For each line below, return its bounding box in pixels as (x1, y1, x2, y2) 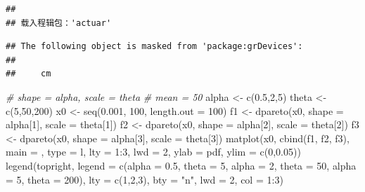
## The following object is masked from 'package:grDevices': (6, 41, 303, 52)
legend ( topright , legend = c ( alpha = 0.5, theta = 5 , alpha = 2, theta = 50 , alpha (6, 158, 357, 172)
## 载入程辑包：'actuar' (6, 18, 112, 28)
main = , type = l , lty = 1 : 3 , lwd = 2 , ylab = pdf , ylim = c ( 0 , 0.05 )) (6, 144, 301, 159)
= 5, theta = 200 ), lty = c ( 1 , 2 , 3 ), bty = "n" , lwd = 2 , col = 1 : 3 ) (6, 172, 283, 186)
